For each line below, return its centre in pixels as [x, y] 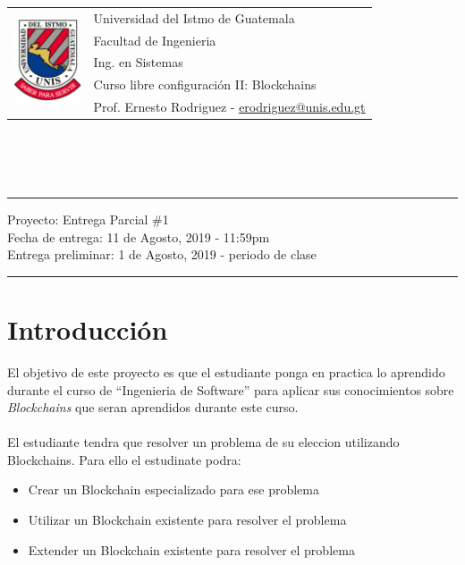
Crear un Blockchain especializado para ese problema [174, 489]
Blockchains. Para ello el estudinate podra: [124, 459]
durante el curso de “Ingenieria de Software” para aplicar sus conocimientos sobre [231, 389]
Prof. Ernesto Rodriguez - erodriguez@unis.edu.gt [229, 107]
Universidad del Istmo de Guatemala [194, 17]
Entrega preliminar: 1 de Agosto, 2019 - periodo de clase [162, 254]
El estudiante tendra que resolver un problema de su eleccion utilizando [203, 442]
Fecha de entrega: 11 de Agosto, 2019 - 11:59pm [139, 236]
